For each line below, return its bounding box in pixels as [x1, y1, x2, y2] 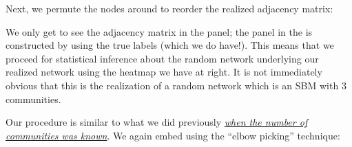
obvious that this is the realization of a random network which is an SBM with [6, 78, 339, 92]
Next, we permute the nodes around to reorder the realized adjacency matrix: [6, 1, 333, 15]
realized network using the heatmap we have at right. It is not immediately [6, 65, 322, 79]
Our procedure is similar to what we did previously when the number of [6, 115, 308, 129]
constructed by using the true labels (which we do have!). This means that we [6, 38, 334, 52]
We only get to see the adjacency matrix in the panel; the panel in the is [6, 24, 313, 38]
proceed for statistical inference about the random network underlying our [6, 51, 319, 65]
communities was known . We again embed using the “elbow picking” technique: [6, 128, 340, 142]
